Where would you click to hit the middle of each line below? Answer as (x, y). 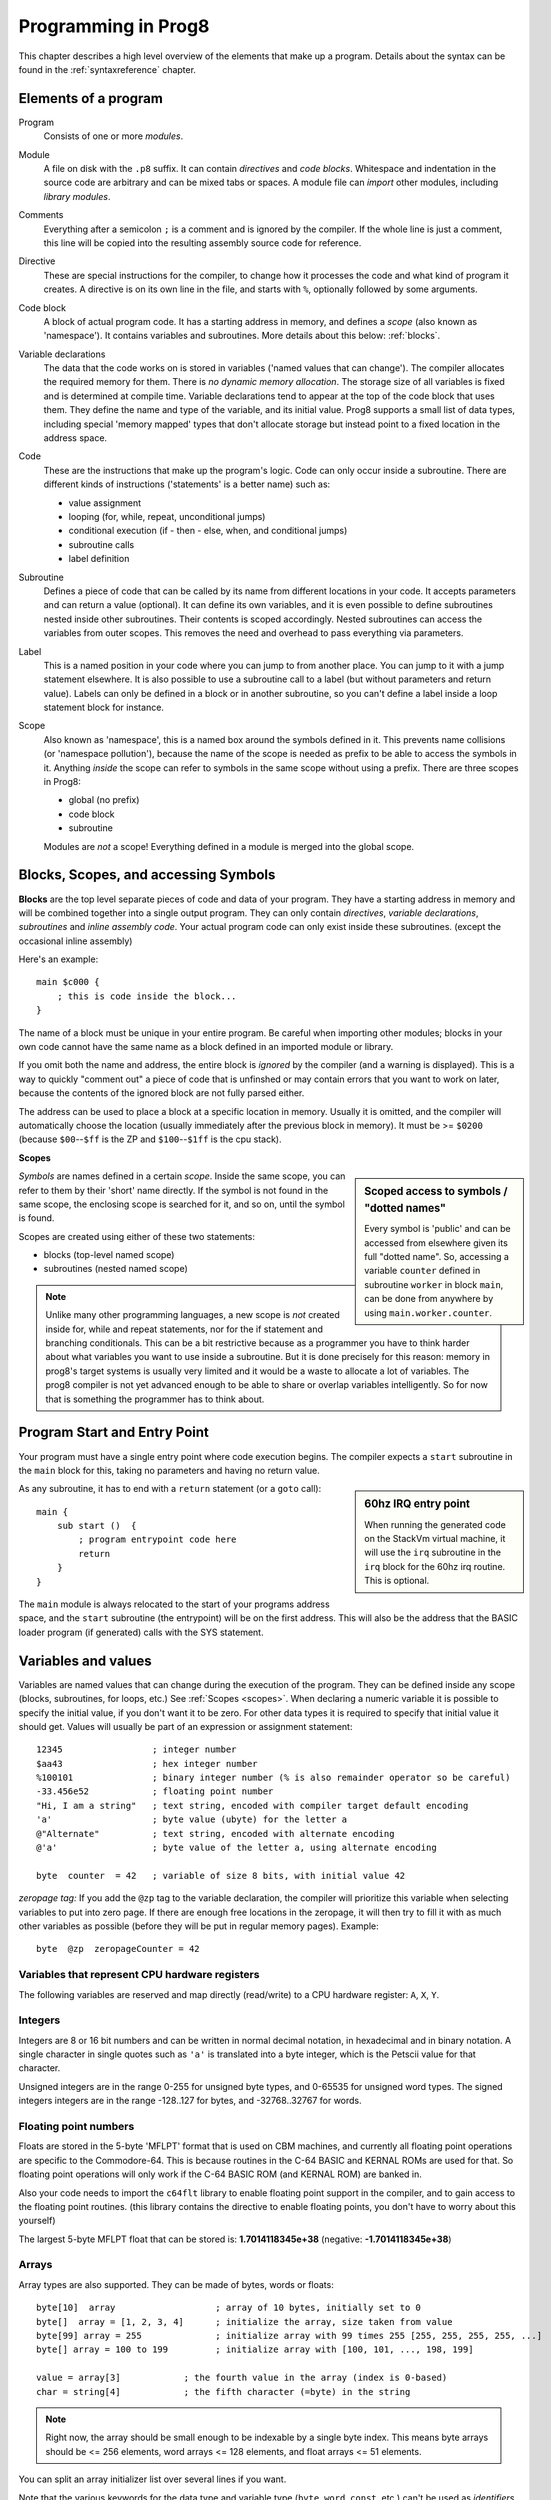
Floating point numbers (76, 2126)
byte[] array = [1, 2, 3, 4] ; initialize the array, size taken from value (244, 2321)
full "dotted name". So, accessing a (437, 1257)
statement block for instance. (104, 707)
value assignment (105, 502)
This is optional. (397, 1581)
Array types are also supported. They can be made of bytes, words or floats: (176, 2284)
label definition (99, 559)
